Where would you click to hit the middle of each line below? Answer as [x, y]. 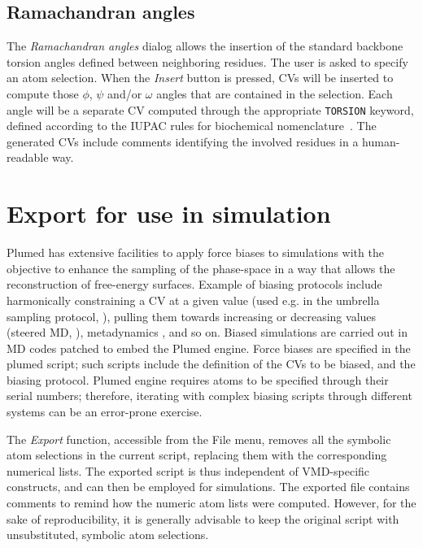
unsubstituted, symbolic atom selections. [108, 535]
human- [381, 141]
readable [28, 157]
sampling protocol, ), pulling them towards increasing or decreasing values [192, 316]
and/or [125, 93]
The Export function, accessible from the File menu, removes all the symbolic [199, 439]
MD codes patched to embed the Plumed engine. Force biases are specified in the [209, 348]
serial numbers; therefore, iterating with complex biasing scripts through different [209, 396]
